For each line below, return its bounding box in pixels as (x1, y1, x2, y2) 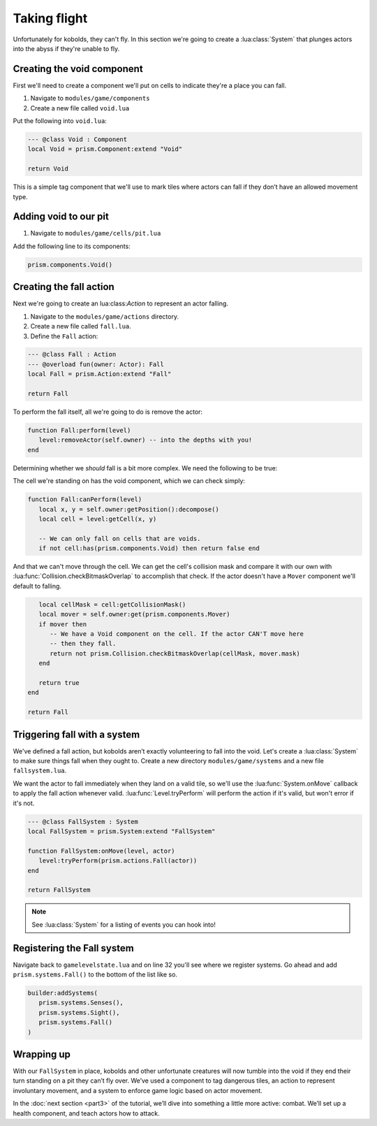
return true (38, 679, 80, 686)
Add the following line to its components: (13, 242, 131, 250)
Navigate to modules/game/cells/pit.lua (30, 229, 161, 238)
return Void (27, 165, 69, 173)
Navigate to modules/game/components (30, 94, 150, 103)
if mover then (38, 620, 87, 628)
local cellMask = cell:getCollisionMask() (38, 600, 186, 608)
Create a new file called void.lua (30, 103, 130, 112)
